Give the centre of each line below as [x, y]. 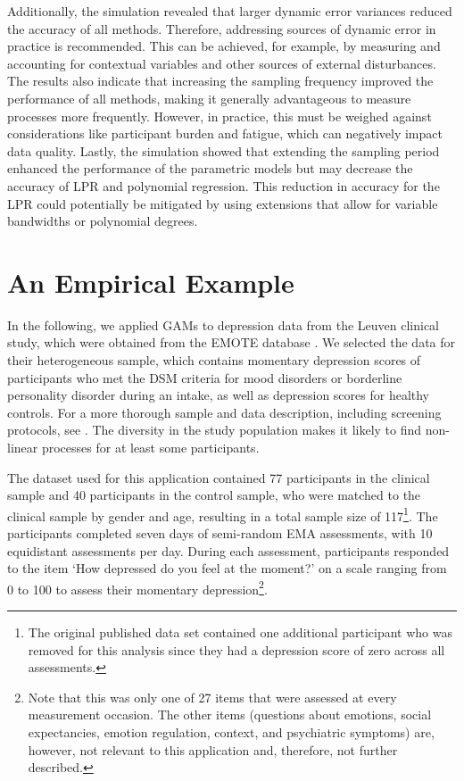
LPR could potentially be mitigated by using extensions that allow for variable [223, 203]
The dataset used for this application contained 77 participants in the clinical [219, 477]
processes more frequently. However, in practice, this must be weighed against [220, 116]
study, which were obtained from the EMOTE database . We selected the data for [232, 342]
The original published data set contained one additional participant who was [240, 632]
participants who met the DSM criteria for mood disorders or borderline [205, 377]
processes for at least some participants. [150, 447]
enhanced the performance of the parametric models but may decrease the [210, 168]
